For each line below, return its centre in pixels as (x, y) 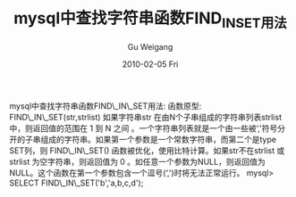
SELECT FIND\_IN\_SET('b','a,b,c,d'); (76, 183)
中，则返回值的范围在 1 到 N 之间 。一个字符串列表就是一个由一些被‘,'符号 (144, 128)
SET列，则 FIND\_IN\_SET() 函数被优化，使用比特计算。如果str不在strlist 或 (147, 150)
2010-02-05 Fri (150, 64)
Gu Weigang (150, 46)
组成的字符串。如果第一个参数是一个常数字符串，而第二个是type (158, 139)
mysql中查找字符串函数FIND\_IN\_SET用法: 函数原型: (106, 106)
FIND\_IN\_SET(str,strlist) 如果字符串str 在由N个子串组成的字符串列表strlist (145, 117)
